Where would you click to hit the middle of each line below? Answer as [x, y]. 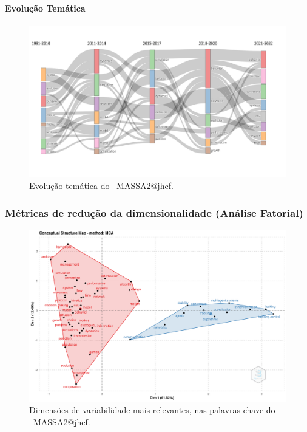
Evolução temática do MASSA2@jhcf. [101, 186]
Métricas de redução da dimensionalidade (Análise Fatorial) [154, 213]
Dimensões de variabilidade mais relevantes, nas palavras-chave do [152, 410]
